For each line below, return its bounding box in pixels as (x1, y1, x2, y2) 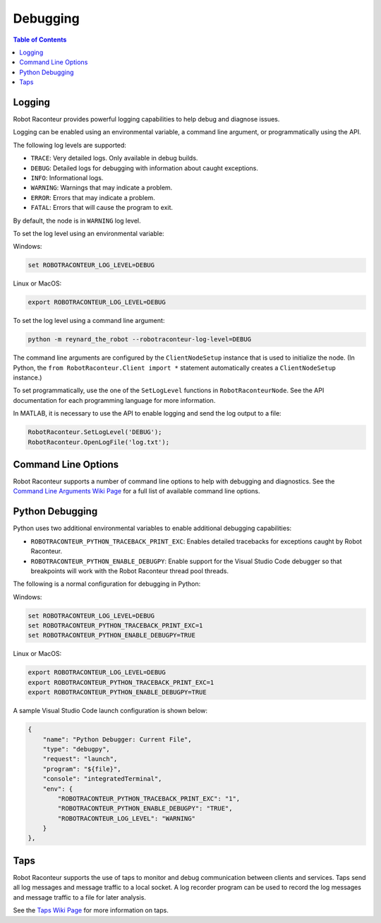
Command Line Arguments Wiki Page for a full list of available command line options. (13, 487, 260, 495)
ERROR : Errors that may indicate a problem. (30, 193, 155, 201)
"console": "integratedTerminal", (42, 775, 162, 783)
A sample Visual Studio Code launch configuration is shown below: (13, 707, 208, 715)
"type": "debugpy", (42, 745, 111, 753)
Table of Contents (13, 35, 67, 44)
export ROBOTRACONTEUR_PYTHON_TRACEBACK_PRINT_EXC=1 (28, 678, 214, 686)
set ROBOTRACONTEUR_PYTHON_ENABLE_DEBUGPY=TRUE (28, 631, 195, 640)
